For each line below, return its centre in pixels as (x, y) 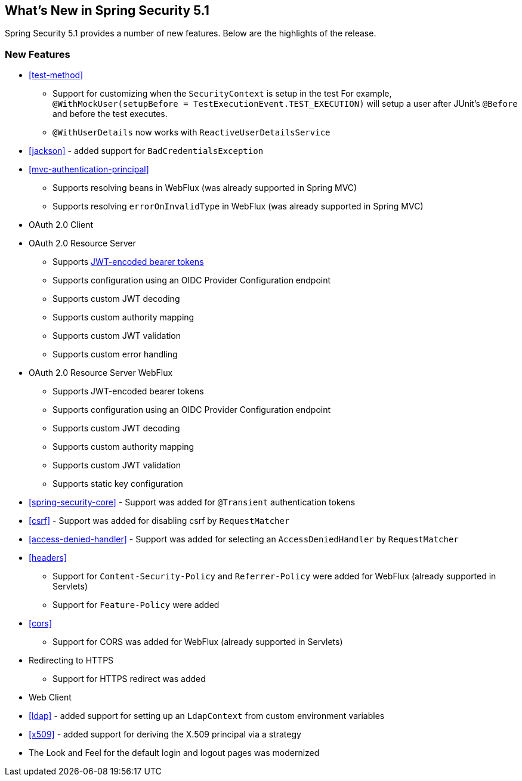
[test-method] (56, 75)
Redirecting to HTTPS (71, 660)
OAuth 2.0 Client (61, 225)
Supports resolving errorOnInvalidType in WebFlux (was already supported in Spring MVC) (238, 206)
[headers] (48, 558)
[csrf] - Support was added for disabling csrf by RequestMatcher (159, 521)
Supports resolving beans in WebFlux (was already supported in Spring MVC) (205, 188)
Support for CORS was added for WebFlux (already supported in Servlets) (198, 642)
